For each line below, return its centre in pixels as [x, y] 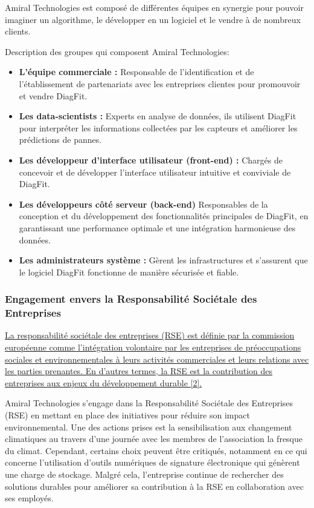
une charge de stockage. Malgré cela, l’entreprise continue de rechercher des [144, 474]
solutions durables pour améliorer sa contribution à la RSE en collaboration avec [154, 486]
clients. [18, 31]
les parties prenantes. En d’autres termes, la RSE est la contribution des [139, 371]
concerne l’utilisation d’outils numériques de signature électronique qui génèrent [152, 462]
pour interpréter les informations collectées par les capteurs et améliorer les [158, 127]
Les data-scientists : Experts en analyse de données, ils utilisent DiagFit [158, 116]
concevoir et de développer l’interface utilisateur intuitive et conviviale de [155, 172]
